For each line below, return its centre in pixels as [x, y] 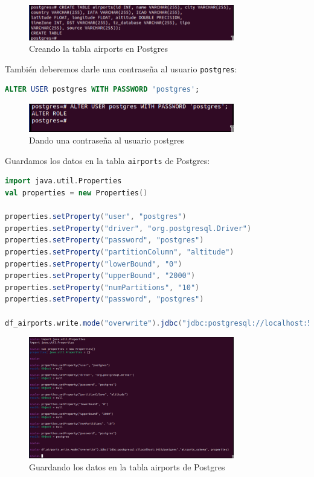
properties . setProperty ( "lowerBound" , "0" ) [94, 264]
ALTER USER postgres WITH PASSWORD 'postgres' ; [102, 90]
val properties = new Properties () [76, 193]
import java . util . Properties [63, 181]
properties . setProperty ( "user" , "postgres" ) [96, 217]
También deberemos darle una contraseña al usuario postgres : [121, 68]
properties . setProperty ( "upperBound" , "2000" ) [100, 276]
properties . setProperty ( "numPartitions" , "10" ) [102, 287]
